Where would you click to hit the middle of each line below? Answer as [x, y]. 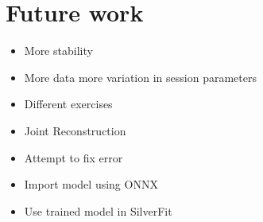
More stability [58, 51]
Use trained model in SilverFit [98, 210]
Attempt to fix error [73, 157]
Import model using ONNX [91, 184]
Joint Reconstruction [75, 130]
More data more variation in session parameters [140, 77]
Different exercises [68, 104]
